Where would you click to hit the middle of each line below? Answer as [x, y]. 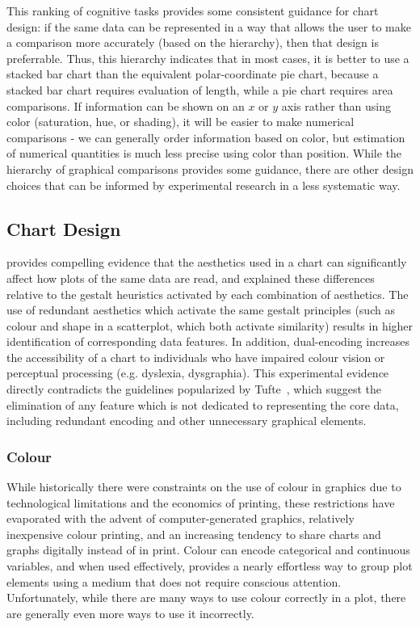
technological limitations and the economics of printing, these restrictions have [201, 502]
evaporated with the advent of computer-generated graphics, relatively [181, 518]
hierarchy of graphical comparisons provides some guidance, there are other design [210, 168]
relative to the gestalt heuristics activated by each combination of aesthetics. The [208, 294]
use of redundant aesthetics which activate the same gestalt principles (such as [201, 310]
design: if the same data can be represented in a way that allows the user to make [209, 26]
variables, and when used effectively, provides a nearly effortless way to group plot [210, 566]
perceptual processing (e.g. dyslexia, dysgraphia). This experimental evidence [198, 373]
